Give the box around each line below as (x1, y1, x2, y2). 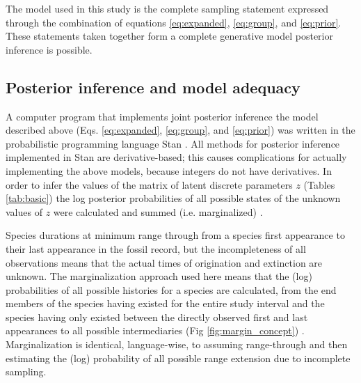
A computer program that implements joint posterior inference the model (6, 109, 319, 123)
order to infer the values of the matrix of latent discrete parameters (6, 177, 293, 191)
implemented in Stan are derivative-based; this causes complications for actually (6, 150, 347, 164)
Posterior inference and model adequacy (6, 76, 300, 97)
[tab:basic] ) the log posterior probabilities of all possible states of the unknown (6, 191, 341, 205)
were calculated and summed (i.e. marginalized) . (53, 204, 263, 219)
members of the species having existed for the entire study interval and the (6, 296, 325, 311)
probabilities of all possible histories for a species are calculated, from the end (6, 282, 337, 297)
